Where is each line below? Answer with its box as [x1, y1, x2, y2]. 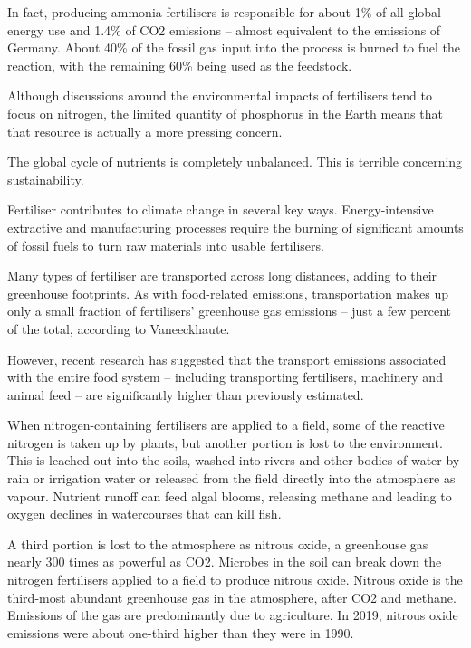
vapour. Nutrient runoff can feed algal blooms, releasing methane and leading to [7, 486, 452, 505]
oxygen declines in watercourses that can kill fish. [7, 504, 282, 523]
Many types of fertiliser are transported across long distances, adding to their [7, 266, 437, 285]
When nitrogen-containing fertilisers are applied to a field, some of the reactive [7, 415, 445, 434]
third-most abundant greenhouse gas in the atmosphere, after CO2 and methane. [7, 587, 457, 606]
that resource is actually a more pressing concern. [7, 121, 283, 140]
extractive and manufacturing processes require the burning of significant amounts [7, 217, 464, 236]
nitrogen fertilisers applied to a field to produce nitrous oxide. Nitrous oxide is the [7, 570, 463, 589]
